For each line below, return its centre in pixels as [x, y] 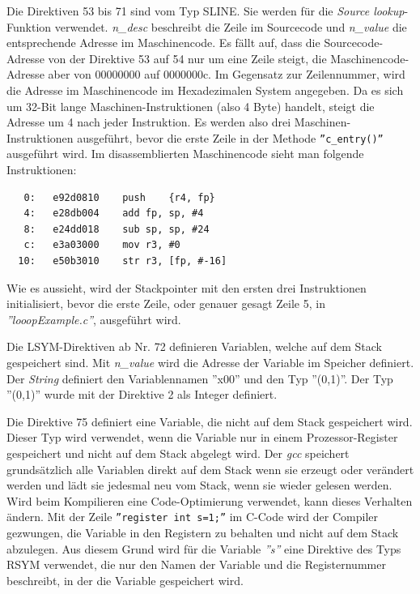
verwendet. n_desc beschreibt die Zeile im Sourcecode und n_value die [231, 26]
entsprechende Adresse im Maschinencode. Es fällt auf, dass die [163, 43]
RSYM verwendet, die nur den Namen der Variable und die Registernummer [196, 564]
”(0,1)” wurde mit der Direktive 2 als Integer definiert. [142, 394]
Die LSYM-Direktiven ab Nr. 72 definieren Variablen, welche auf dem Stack [194, 346]
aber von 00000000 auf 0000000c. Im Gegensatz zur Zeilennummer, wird [227, 74]
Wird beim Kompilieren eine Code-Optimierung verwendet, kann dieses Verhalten [210, 500]
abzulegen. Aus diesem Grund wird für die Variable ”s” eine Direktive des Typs [204, 548]
